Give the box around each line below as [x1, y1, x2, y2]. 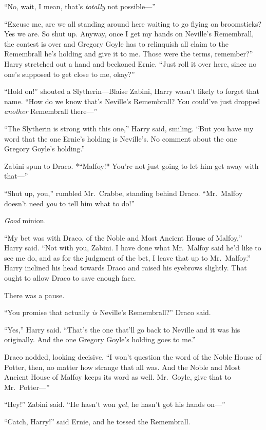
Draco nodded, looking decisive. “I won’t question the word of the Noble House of [4, 351, 262, 362]
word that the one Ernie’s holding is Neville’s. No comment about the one [4, 133, 237, 144]
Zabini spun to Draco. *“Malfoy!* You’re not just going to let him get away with [4, 160, 259, 171]
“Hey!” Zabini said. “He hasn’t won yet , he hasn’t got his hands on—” [4, 399, 225, 409]
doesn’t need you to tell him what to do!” [4, 198, 135, 208]
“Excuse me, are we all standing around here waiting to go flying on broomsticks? [4, 18, 262, 29]
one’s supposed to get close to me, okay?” [4, 68, 135, 79]
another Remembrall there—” [4, 106, 98, 116]
